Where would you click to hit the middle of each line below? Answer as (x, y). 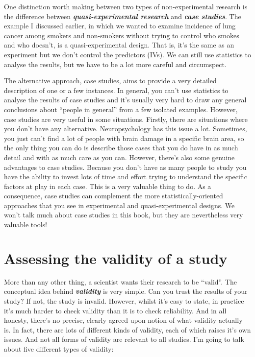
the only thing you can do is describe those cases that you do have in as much (121, 148)
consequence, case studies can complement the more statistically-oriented (114, 196)
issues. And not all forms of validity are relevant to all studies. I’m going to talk (124, 339)
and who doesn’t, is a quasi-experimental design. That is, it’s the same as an (119, 45)
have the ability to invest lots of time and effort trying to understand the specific (126, 177)
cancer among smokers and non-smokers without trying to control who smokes (122, 35)
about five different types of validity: (59, 348)
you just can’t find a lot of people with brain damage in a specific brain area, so (124, 138)
